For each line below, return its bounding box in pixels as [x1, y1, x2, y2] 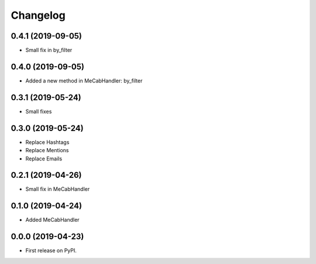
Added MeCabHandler [25, 217, 80, 224]
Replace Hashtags [25, 138, 70, 146]
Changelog [11, 9, 66, 22]
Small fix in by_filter [25, 47, 73, 54]
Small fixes [25, 108, 52, 115]
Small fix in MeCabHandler [25, 186, 90, 193]
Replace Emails [25, 155, 63, 162]
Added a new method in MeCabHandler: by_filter [25, 77, 143, 84]
